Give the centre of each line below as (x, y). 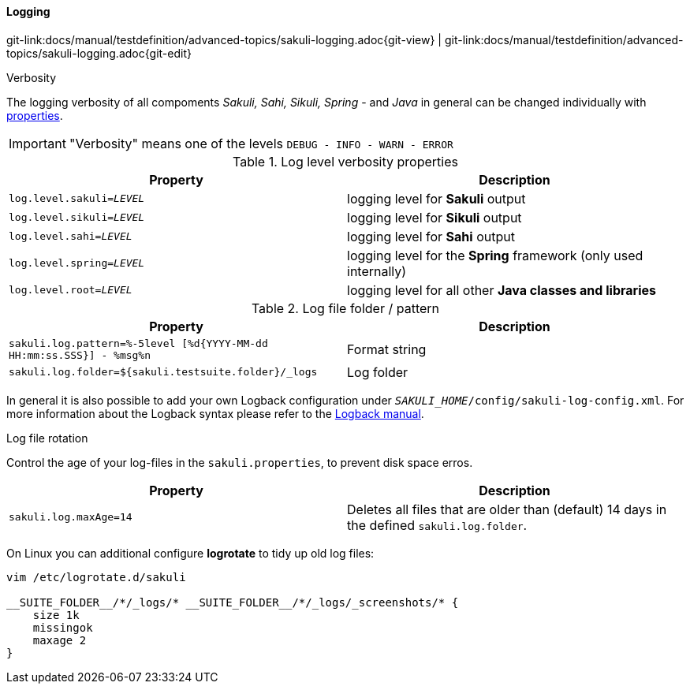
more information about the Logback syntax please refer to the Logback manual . (215, 413)
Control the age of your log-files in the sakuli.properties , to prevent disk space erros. (240, 462)
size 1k (56, 615)
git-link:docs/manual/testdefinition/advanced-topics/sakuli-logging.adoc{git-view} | (224, 39)
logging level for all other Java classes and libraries (502, 290)
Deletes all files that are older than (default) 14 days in (507, 509)
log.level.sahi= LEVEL (71, 237)
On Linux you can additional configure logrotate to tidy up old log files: (190, 553)
